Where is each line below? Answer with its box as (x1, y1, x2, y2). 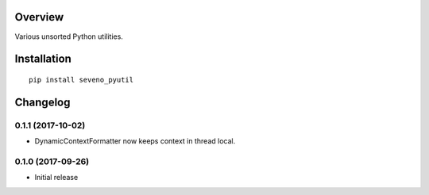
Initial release (34, 173, 79, 182)
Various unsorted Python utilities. (14, 32, 123, 41)
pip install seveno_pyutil (29, 75, 134, 84)
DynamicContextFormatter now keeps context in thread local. (34, 136, 236, 146)
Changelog (14, 95, 71, 109)
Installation (14, 52, 71, 66)
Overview (14, 10, 64, 24)
